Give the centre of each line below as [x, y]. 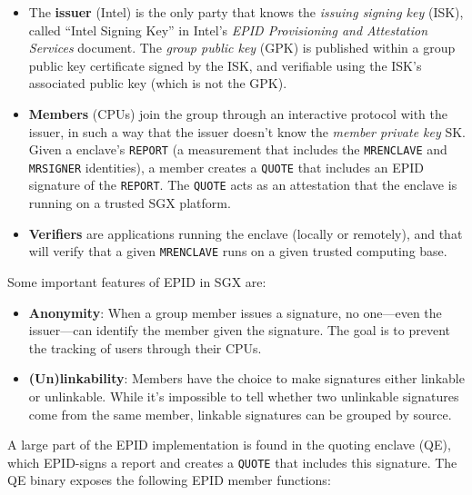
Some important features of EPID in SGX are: [137, 281]
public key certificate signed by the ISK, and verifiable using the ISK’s [225, 65]
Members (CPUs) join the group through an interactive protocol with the [238, 113]
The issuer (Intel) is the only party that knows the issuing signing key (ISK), [246, 12]
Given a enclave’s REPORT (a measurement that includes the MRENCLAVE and [238, 149]
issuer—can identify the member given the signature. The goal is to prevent [240, 330]
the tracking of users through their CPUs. [145, 347]
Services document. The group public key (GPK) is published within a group [242, 48]
